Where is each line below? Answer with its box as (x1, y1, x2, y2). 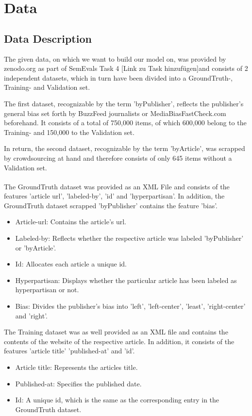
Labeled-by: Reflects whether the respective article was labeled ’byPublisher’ (15, 233, 244, 243)
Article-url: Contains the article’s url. (15, 216, 127, 227)
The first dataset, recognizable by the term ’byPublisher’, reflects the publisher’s (4, 98, 244, 108)
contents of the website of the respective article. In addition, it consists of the (4, 336, 235, 346)
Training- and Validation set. (4, 82, 90, 92)
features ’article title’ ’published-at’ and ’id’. (4, 346, 135, 356)
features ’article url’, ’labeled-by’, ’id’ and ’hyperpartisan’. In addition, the (4, 191, 225, 201)
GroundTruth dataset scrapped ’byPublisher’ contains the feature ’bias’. (4, 200, 218, 210)
